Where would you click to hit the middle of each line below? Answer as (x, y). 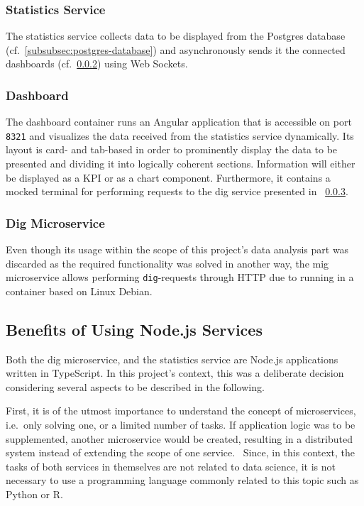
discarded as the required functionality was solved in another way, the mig (167, 263)
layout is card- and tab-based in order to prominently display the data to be (172, 149)
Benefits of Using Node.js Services (134, 329)
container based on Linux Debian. (79, 291)
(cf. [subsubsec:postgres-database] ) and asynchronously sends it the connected (176, 49)
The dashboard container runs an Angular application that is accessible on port (179, 122)
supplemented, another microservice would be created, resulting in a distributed (180, 438)
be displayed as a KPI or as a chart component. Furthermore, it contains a (168, 177)
